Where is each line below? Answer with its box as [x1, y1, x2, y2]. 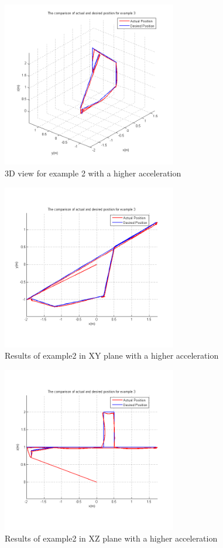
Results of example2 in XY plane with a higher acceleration [5, 349, 219, 362]
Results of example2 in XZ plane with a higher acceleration [5, 532, 218, 544]
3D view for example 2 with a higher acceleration [5, 166, 181, 179]
